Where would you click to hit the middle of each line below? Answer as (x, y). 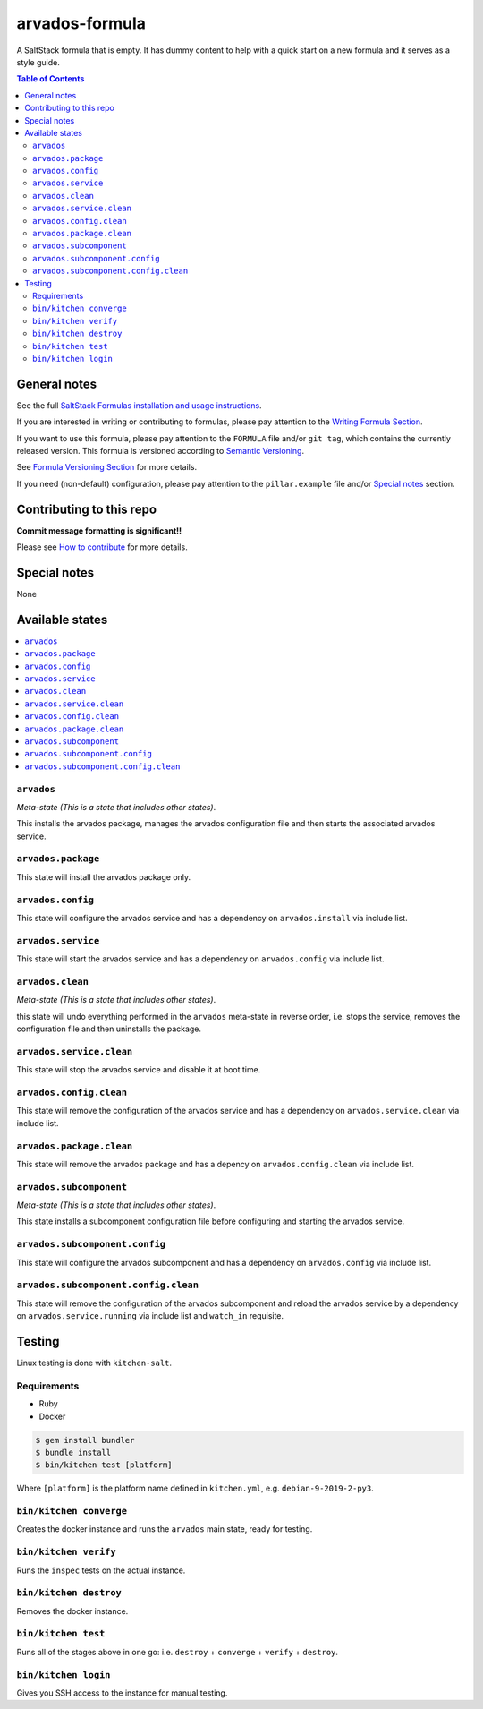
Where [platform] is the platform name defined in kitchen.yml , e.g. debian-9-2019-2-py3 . (195, 1488)
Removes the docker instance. (72, 1611)
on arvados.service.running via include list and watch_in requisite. (150, 1316)
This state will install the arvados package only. (104, 876)
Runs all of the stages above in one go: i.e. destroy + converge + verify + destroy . (178, 1652)
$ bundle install (73, 1452)
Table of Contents (51, 79)
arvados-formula (81, 23)
